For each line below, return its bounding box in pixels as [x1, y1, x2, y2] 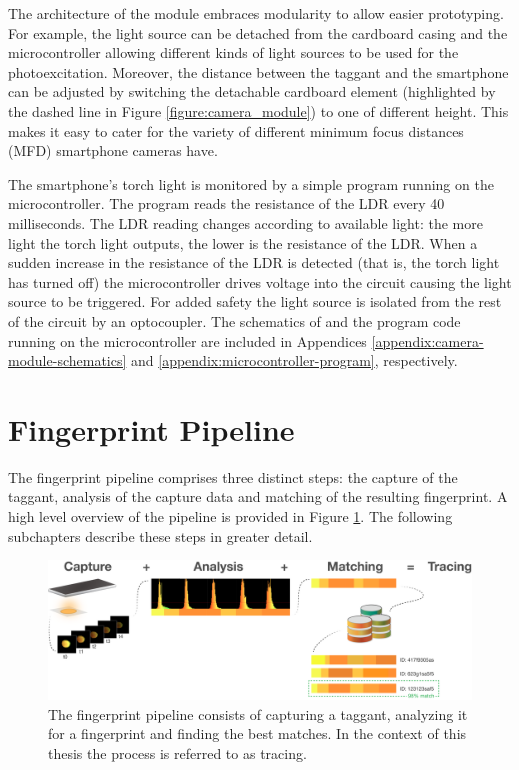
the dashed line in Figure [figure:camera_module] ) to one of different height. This [8, 100, 509, 121]
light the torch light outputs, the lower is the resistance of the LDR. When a [8, 232, 478, 253]
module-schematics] [8, 350, 127, 371]
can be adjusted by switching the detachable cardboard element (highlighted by [8, 81, 496, 102]
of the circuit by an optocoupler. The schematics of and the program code [8, 310, 461, 331]
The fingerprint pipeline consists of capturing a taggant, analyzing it [48, 703, 468, 724]
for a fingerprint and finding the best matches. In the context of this [48, 723, 467, 744]
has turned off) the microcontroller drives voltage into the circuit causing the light [8, 271, 512, 292]
